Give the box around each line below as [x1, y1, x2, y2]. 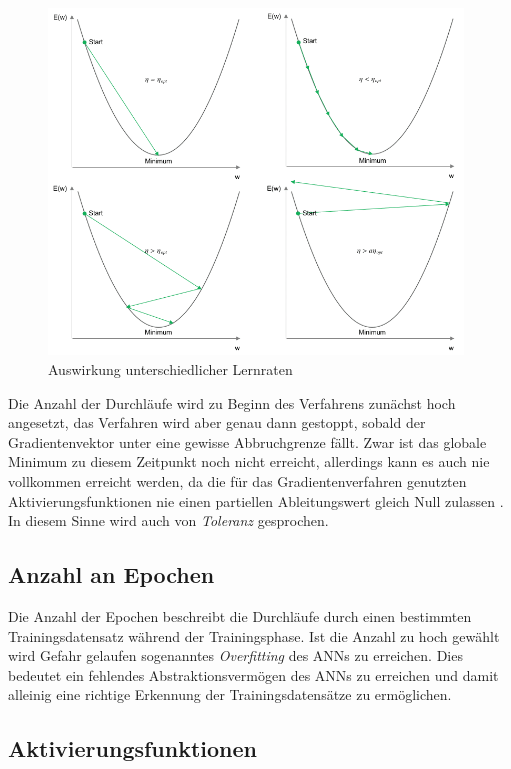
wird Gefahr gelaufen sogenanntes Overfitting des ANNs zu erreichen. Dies [8, 645, 463, 666]
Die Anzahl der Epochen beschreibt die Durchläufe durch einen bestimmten [8, 605, 472, 626]
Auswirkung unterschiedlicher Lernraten [48, 359, 293, 379]
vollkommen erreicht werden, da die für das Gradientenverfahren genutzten [8, 470, 467, 491]
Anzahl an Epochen [8, 559, 215, 590]
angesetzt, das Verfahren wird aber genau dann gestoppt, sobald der [8, 412, 426, 433]
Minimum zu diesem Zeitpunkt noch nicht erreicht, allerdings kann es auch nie [8, 451, 490, 472]
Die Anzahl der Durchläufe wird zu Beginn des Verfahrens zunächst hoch [8, 392, 456, 413]
